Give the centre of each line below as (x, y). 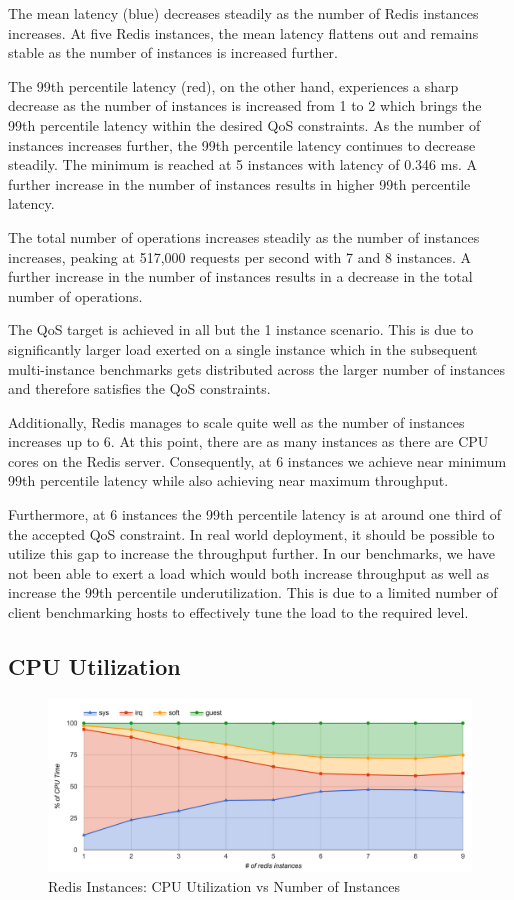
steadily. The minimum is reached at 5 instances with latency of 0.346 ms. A (242, 164)
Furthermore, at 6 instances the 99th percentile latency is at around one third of (255, 514)
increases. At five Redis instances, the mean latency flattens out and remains (243, 32)
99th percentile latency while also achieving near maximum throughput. (228, 480)
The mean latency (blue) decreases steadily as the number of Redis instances (243, 13)
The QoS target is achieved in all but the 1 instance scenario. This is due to (241, 329)
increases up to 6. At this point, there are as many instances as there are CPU (248, 441)
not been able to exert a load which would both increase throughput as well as (249, 572)
